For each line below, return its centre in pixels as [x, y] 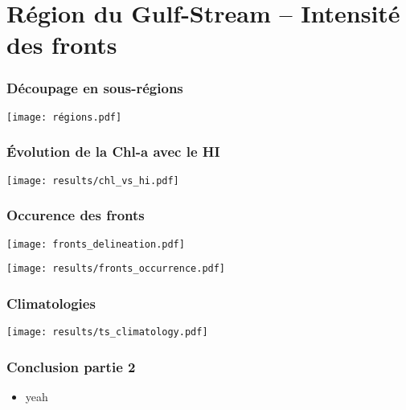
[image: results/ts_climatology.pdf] [107, 332]
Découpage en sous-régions [95, 88]
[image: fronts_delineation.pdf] [96, 244]
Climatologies [51, 303]
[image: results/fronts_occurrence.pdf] [116, 269]
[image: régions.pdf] [64, 117]
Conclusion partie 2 [71, 366]
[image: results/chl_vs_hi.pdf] [93, 180]
